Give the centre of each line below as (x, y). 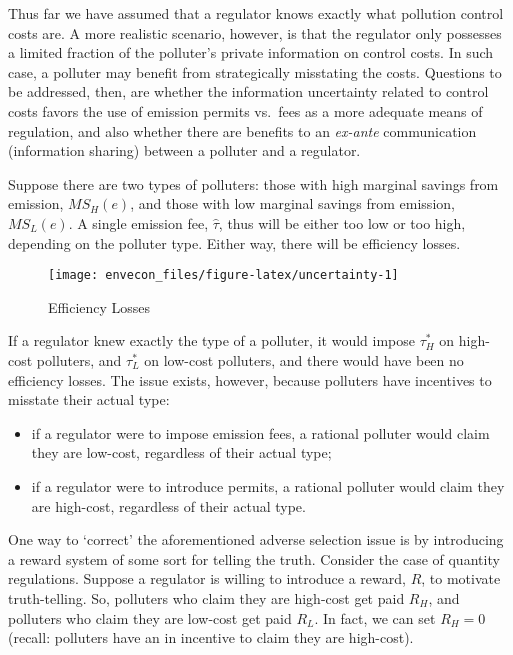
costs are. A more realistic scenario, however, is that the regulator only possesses (255, 32)
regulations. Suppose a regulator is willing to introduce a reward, (207, 578)
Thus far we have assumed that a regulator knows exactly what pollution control (256, 13)
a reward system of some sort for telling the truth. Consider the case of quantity (254, 558)
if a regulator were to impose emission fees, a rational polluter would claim (260, 432)
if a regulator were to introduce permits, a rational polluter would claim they (268, 485)
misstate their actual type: (89, 399)
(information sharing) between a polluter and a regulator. (184, 150)
